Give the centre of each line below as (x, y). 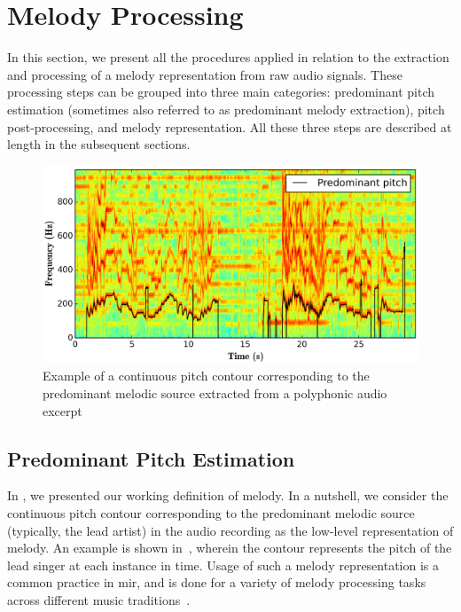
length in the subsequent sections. (99, 144)
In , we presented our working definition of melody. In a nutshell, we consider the (228, 495)
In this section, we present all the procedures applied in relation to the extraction (228, 57)
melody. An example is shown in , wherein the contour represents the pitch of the (230, 548)
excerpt (63, 410)
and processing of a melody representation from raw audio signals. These (205, 74)
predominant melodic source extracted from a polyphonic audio (215, 393)
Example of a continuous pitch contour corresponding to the (206, 376)
